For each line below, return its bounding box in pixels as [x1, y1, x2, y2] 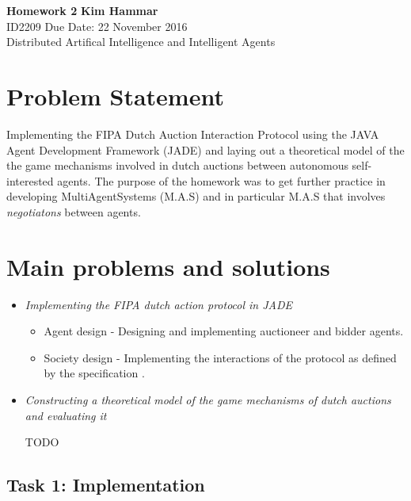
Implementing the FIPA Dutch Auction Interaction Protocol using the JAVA [6, 125, 379, 142]
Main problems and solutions [6, 250, 330, 282]
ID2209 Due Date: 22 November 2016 [6, 17, 188, 34]
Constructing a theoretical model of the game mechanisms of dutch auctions [25, 391, 391, 407]
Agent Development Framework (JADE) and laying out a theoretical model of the [6, 141, 405, 158]
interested [6, 172, 54, 189]
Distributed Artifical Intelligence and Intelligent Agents [6, 33, 276, 50]
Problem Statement [6, 79, 224, 112]
